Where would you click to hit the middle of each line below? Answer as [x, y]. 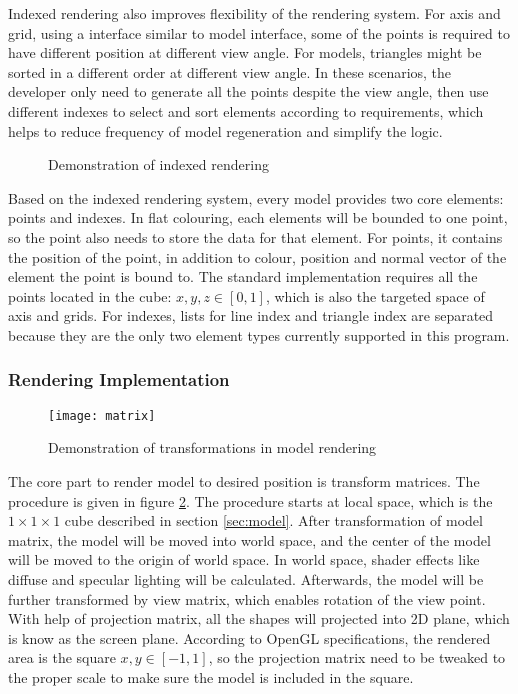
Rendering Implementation [119, 379]
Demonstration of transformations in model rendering [212, 447]
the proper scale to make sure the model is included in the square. [211, 676]
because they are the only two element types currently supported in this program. [259, 334]
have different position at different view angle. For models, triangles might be [245, 52]
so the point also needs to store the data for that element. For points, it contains [255, 236]
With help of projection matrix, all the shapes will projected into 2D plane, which [259, 618]
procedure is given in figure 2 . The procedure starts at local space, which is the [250, 500]
